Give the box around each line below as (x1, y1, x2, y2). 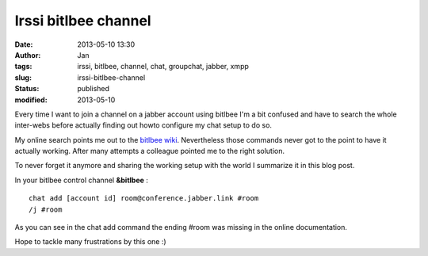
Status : (14, 84, 40, 94)
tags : (14, 62, 32, 71)
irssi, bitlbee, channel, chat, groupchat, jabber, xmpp (77, 62, 250, 71)
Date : (14, 40, 33, 49)
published (77, 84, 110, 94)
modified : (14, 95, 48, 105)
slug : (14, 72, 32, 82)
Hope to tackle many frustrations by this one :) (14, 237, 166, 246)
